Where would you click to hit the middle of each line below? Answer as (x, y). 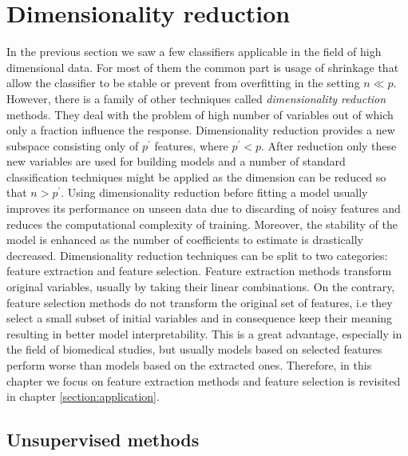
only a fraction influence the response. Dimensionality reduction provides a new (201, 130)
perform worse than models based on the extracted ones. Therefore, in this (189, 365)
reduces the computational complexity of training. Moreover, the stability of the (202, 224)
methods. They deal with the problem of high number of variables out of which (200, 114)
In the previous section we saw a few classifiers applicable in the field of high (194, 52)
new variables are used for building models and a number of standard (176, 161)
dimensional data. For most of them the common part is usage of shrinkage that (203, 67)
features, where (191, 145)
